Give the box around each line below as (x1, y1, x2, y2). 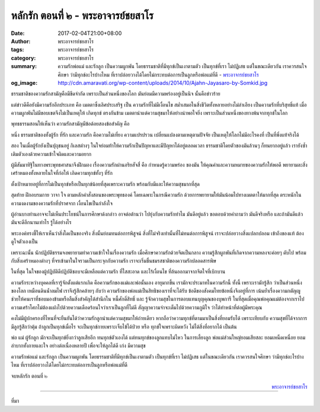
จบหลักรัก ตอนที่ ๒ (11, 372, 48, 379)
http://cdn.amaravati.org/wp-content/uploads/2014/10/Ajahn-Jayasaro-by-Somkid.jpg (57, 79, 268, 86)
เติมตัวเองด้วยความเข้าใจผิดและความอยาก (11, 150, 92, 157)
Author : (11, 37, 31, 44)
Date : (11, 30, 25, 37)
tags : (11, 46, 24, 53)
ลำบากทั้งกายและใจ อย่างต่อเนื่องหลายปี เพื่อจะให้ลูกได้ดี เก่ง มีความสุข (11, 342, 146, 349)
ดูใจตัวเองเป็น (11, 238, 38, 245)
